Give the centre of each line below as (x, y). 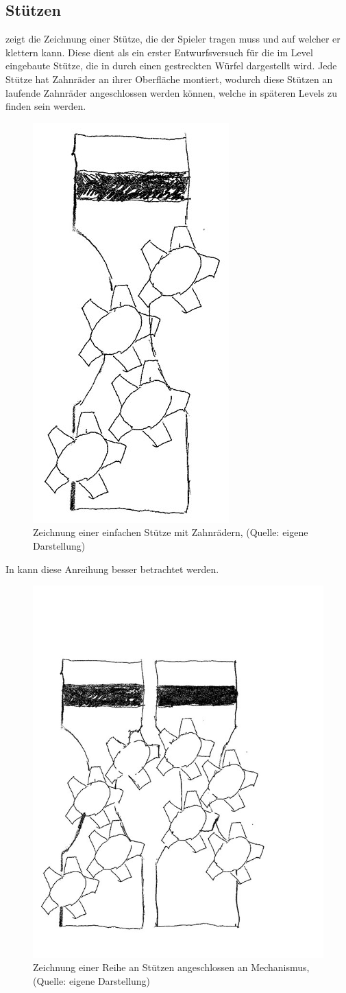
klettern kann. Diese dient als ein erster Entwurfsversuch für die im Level (159, 52)
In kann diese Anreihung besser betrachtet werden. (112, 569)
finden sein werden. (46, 106)
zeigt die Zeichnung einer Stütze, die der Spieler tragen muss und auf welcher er (173, 39)
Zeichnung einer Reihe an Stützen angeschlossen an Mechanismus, (171, 967)
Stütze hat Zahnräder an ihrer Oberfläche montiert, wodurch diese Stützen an (169, 79)
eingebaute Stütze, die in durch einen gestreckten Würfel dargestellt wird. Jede (171, 66)
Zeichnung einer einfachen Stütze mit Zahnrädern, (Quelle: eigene (171, 532)
